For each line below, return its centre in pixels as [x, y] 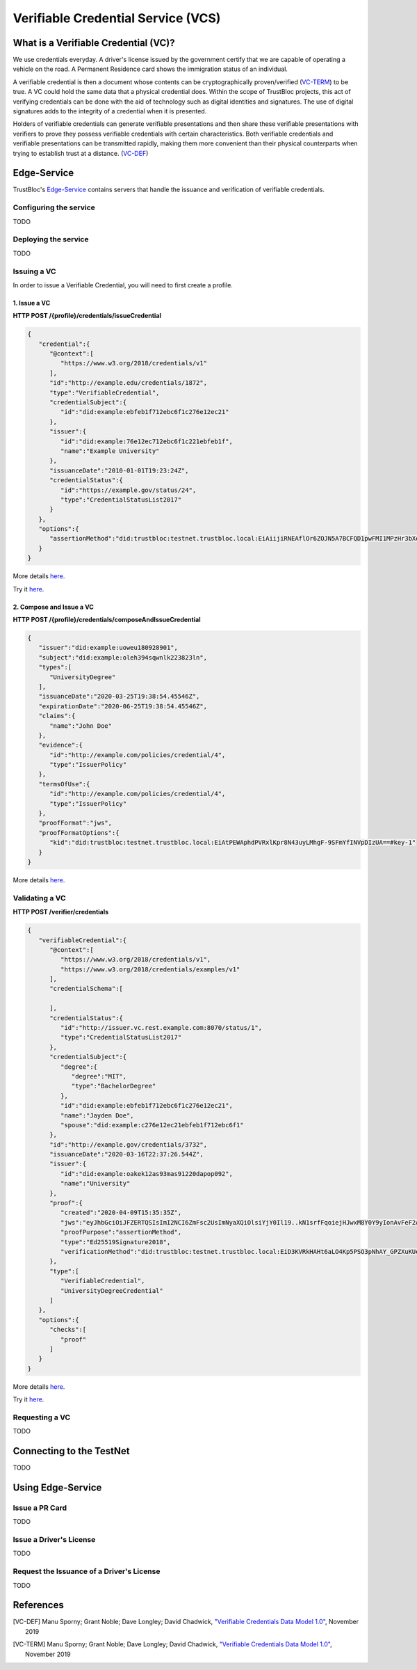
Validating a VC [39, 898]
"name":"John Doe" [81, 726]
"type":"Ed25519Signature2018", [115, 1242]
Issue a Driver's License [54, 1540]
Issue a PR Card [40, 1508]
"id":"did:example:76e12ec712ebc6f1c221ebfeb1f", [146, 441]
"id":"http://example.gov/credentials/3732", [129, 1144]
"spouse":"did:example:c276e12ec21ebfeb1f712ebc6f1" [152, 1125]
